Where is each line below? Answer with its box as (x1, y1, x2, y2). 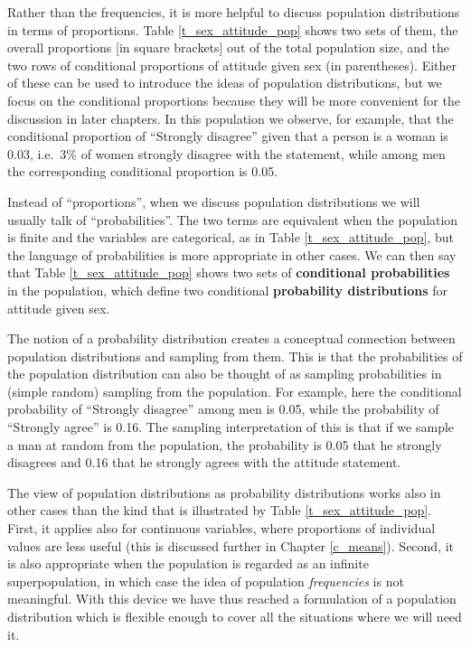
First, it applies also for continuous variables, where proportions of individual (7, 519, 436, 538)
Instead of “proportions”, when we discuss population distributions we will (7, 192, 420, 211)
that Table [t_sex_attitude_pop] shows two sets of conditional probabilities (7, 263, 450, 282)
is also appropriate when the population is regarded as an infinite (7, 554, 369, 573)
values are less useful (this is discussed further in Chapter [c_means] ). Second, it (7, 536, 455, 555)
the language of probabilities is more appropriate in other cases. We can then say (7, 245, 457, 264)
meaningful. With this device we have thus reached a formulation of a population (7, 589, 457, 608)
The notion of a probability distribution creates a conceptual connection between (7, 329, 456, 348)
